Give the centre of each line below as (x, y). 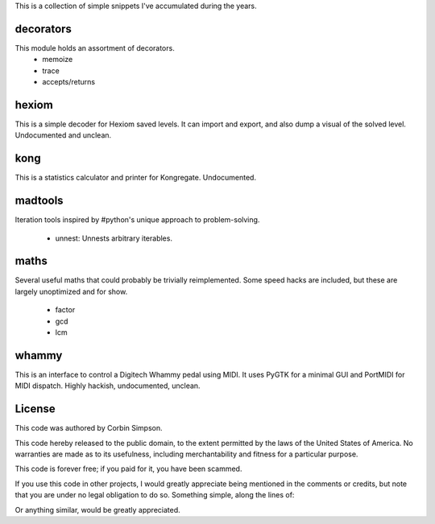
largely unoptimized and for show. (71, 291)
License (35, 409)
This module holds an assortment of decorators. (95, 47)
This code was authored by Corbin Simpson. (89, 428)
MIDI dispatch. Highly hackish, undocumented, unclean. (108, 386)
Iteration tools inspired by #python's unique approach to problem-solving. (137, 220)
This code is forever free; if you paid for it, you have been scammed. (128, 469)
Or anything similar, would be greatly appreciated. (97, 510)
